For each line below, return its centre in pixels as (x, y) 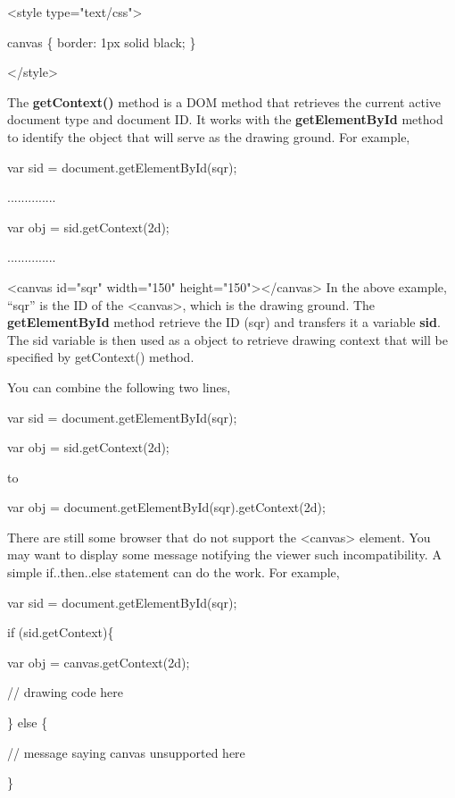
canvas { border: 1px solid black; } (102, 42)
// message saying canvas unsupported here (126, 752)
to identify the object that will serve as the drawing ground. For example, (209, 136)
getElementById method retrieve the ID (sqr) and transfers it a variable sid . (224, 322)
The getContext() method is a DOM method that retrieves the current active (224, 101)
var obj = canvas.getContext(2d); (99, 662)
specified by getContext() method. (101, 357)
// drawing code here (65, 692)
